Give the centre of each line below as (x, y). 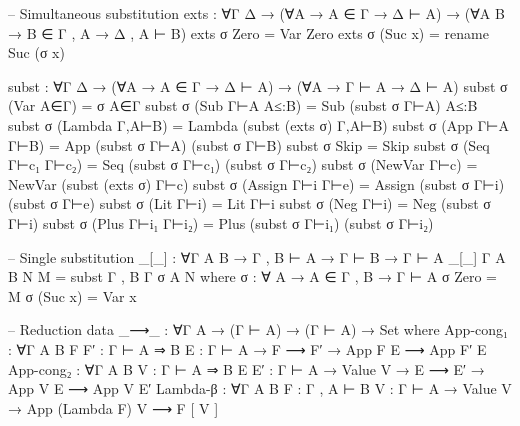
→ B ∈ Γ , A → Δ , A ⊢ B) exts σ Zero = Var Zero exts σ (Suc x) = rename (248, 32)
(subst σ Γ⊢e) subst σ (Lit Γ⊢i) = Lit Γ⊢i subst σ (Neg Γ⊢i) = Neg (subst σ (249, 203)
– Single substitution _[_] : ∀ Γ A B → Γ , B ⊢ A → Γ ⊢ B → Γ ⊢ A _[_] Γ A (257, 256)
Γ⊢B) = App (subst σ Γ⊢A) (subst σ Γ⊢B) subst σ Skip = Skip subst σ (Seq (249, 144)
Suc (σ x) (36, 52)
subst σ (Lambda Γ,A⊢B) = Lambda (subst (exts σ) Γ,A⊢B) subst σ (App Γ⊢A (258, 124)
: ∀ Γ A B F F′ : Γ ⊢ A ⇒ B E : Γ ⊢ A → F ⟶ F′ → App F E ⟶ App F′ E (247, 348)
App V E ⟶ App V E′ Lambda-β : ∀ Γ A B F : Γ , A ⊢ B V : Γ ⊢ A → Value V (260, 388)
